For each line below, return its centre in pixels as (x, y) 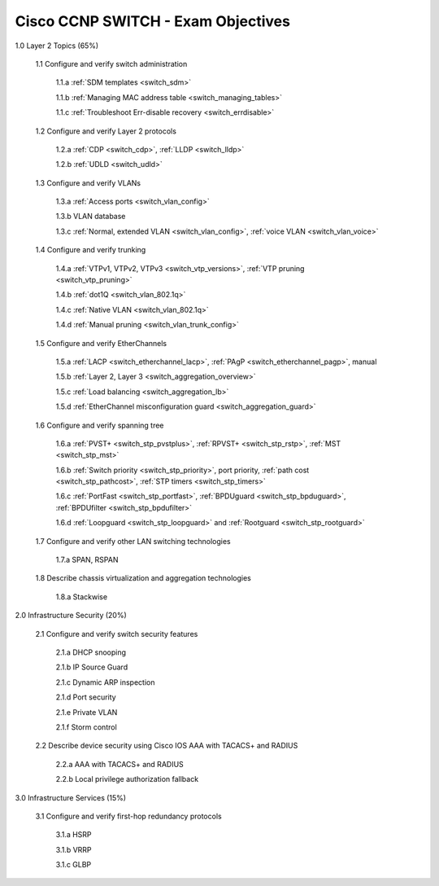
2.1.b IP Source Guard (92, 667)
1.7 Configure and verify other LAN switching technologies (133, 541)
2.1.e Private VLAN (87, 712)
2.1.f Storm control (86, 727)
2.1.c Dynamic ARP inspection (105, 682)
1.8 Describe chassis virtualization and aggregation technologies (143, 578)
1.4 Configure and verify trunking (91, 250)
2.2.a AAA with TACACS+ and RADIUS (120, 764)
